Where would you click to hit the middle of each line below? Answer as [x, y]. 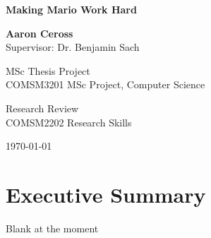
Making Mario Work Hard [71, 9]
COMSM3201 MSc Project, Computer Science [105, 84]
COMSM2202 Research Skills [69, 122]
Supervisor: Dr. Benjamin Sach [73, 47]
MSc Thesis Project [48, 70]
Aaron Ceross [40, 33]
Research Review [42, 108]
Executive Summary [106, 194]
